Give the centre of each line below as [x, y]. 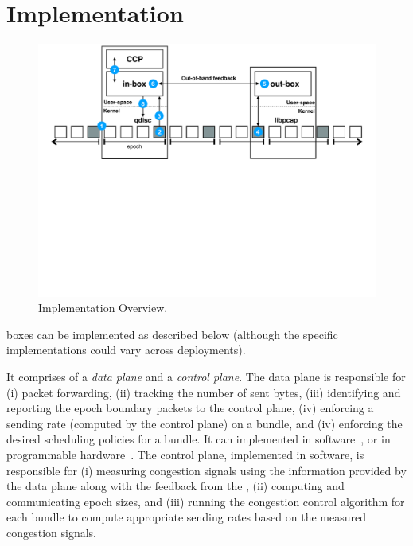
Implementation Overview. [103, 308]
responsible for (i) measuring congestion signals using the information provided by [206, 470]
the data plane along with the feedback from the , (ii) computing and [175, 486]
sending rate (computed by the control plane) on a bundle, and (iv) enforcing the [205, 423]
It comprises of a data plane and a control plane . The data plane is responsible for [206, 377]
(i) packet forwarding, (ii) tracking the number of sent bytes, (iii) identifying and [204, 392]
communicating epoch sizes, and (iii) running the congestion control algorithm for [206, 501]
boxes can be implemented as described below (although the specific [172, 334]
